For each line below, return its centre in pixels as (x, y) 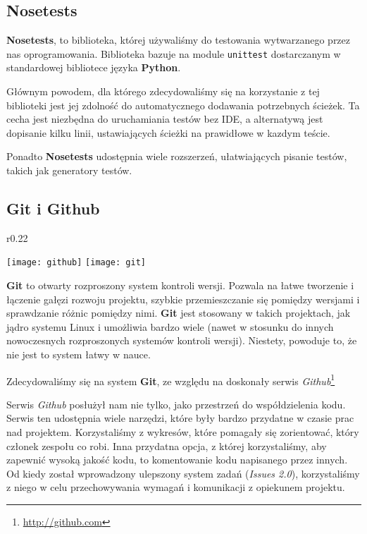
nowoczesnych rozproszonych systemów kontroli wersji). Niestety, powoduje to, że (182, 340)
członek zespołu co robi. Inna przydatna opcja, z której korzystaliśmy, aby (167, 445)
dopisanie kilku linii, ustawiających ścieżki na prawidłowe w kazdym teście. (168, 132)
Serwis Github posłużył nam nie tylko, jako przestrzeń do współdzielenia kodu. (176, 404)
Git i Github (53, 208)
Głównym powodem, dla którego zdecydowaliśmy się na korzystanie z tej (163, 91)
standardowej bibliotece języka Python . (94, 67)
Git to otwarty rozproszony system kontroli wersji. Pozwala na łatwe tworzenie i (180, 285)
